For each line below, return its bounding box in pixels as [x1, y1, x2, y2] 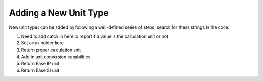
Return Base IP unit [21, 61, 60, 66]
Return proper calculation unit [21, 47, 81, 53]
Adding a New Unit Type [9, 7, 109, 18]
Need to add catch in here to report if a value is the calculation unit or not [21, 33, 169, 39]
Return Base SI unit [21, 67, 60, 73]
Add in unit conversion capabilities [21, 54, 91, 60]
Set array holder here [21, 40, 64, 46]
